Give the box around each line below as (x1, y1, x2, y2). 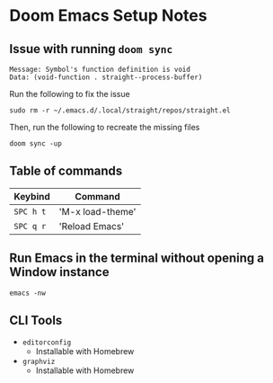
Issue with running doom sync (9, 41, 173, 57)
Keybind (13, 190, 51, 202)
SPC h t (13, 206, 47, 217)
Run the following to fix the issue (9, 89, 130, 99)
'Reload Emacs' (58, 219, 125, 232)
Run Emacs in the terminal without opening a (9, 251, 265, 266)
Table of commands (9, 164, 123, 179)
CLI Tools (9, 313, 63, 328)
